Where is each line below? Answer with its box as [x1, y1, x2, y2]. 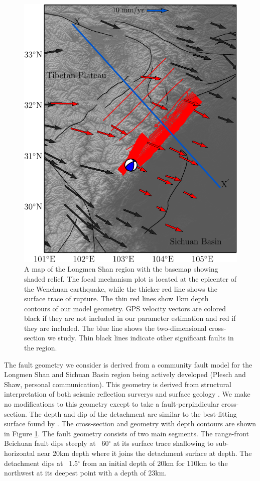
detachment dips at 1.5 [4, 457, 78, 468]
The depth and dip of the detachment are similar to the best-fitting [29, 408, 237, 419]
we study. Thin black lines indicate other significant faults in [47, 332, 234, 343]
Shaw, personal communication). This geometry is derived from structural [4, 379, 231, 389]
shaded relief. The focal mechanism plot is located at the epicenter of [24, 273, 236, 284]
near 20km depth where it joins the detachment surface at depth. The [37, 448, 252, 458]
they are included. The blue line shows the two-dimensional [24, 322, 207, 333]
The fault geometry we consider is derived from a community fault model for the [4, 359, 252, 370]
